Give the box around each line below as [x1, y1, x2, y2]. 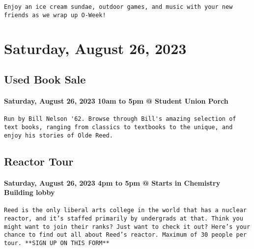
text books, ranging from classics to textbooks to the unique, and [4, 123, 233, 131]
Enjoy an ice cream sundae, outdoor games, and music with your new [4, 3, 233, 10]
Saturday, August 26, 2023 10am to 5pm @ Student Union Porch [4, 96, 228, 106]
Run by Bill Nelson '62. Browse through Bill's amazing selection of [4, 115, 236, 123]
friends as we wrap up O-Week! [4, 11, 106, 19]
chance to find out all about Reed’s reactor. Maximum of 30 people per [4, 231, 247, 239]
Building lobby [4, 187, 55, 197]
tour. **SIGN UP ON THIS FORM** [4, 240, 110, 247]
